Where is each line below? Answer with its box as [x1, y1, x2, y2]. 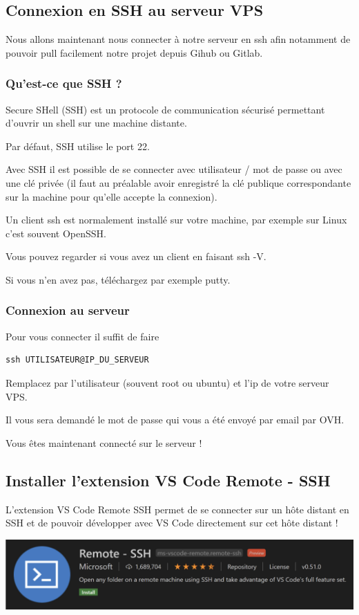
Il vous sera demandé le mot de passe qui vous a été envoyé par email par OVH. [6, 412, 345, 427]
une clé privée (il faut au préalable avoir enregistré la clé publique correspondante [6, 175, 351, 190]
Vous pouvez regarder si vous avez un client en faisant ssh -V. [6, 249, 266, 264]
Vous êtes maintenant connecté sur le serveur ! [6, 435, 202, 450]
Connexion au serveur [6, 302, 130, 319]
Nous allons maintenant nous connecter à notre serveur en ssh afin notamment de [6, 32, 351, 46]
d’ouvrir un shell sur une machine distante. [6, 116, 187, 130]
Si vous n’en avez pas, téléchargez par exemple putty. [6, 272, 231, 286]
